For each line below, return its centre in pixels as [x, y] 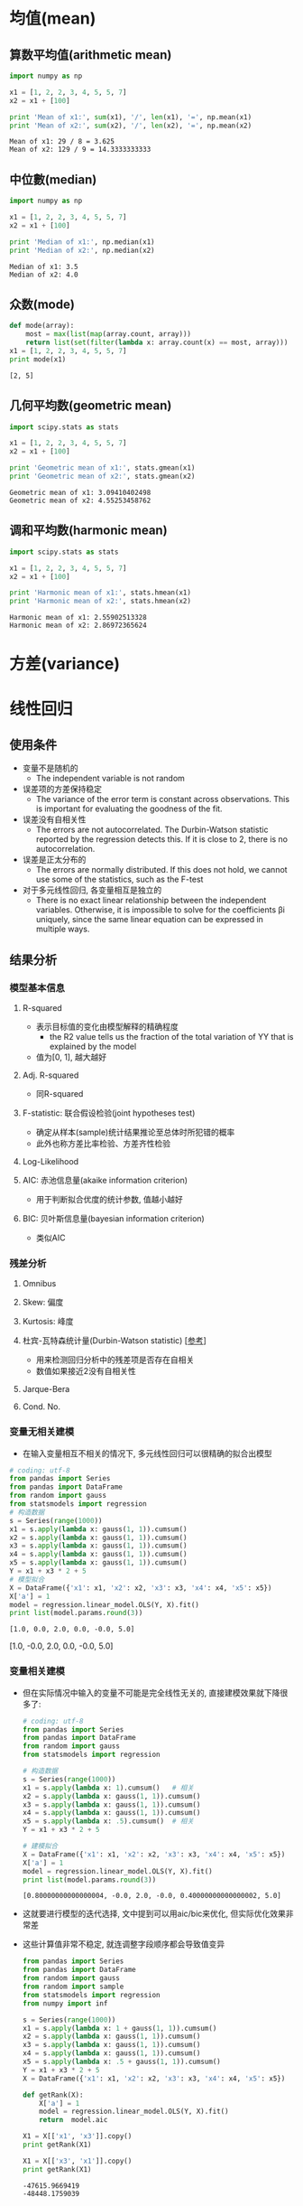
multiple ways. [63, 929]
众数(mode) [42, 304]
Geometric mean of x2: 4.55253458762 [80, 500]
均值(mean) [53, 19]
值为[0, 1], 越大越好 [71, 1057]
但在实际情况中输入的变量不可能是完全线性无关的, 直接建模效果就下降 [151, 1692]
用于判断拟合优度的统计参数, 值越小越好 [109, 1199]
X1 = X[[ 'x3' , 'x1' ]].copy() [77, 2161]
